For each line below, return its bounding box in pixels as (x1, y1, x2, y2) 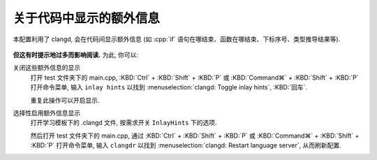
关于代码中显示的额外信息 (13, 10, 161, 26)
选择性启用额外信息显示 (13, 108, 80, 117)
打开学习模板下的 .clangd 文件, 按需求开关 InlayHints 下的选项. (30, 119, 217, 127)
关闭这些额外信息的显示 (13, 64, 80, 72)
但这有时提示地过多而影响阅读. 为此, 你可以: (13, 50, 139, 59)
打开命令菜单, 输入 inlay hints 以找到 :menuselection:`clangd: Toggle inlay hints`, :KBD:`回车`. (30, 83, 308, 92)
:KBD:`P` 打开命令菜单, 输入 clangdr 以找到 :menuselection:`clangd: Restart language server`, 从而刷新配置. (30, 141, 341, 150)
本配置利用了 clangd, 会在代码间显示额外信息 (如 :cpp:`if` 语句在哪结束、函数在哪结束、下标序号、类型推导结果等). (13, 35, 341, 43)
